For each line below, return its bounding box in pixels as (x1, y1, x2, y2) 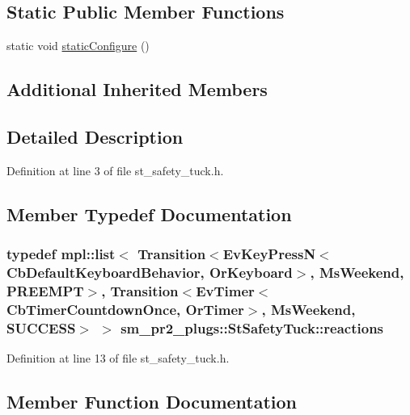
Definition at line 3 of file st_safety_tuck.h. (6, 161, 224, 178)
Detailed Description (6, 124, 184, 149)
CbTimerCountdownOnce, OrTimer (6, 299, 244, 319)
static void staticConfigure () (6, 37, 150, 54)
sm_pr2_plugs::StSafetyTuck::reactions (120, 317, 384, 337)
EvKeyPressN (222, 244, 316, 264)
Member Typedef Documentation (6, 201, 292, 226)
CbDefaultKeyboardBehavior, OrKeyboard (6, 262, 293, 282)
